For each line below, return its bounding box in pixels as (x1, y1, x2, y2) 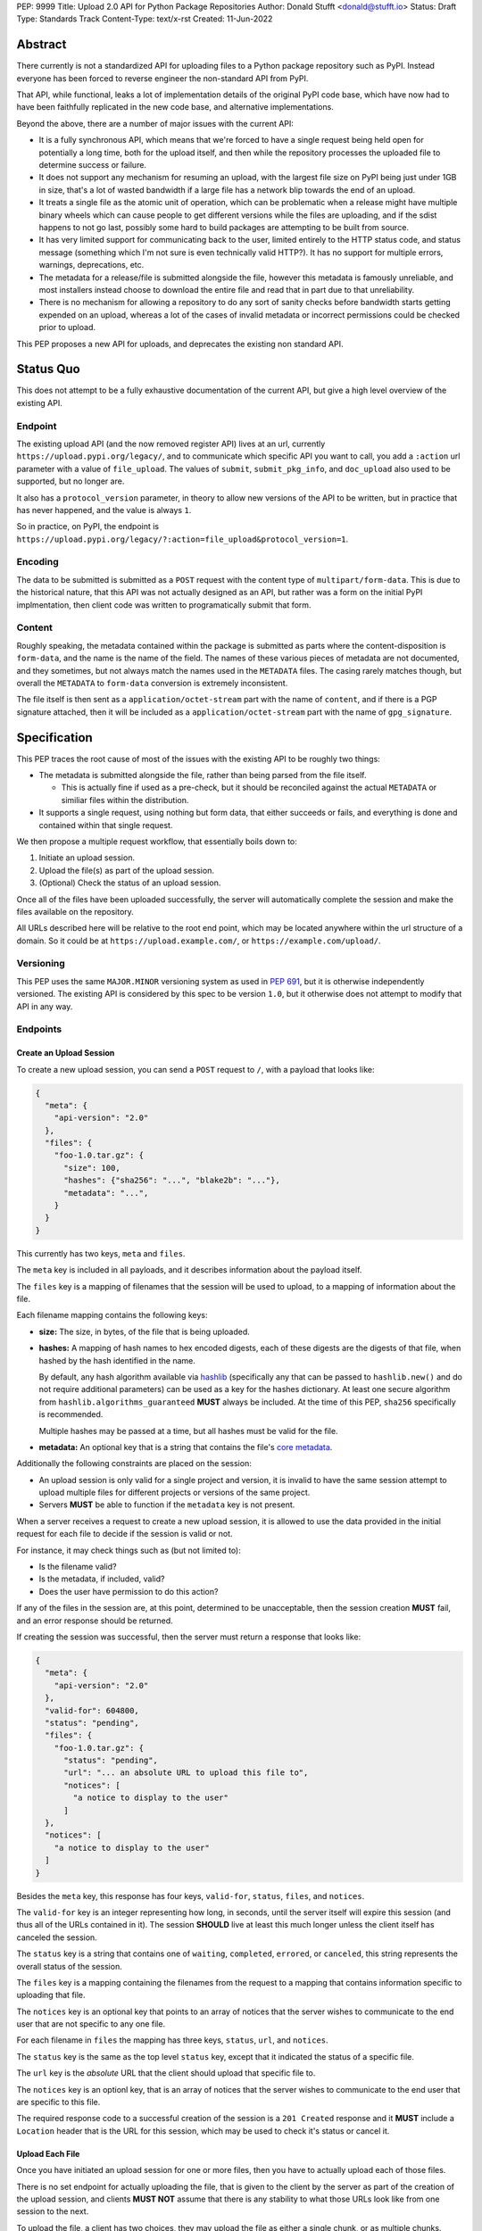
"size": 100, (63, 1163, 120, 1173)
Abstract (16, 37, 67, 53)
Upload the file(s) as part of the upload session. (38, 865, 214, 875)
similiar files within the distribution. (61, 794, 189, 805)
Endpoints (16, 1023, 62, 1035)
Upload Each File (16, 2148, 80, 2159)
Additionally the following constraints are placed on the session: (16, 1458, 252, 1469)
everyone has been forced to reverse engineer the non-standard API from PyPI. (16, 72, 309, 84)
